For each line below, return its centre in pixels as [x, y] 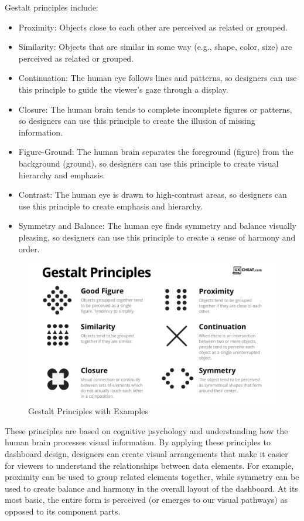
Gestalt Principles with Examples [88, 411]
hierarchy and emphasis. [62, 175]
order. [29, 248]
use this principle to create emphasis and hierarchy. [110, 206]
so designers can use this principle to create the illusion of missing [137, 121]
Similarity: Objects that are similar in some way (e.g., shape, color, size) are [155, 47]
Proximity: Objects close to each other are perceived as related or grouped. [153, 27]
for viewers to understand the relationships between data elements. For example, [149, 465]
